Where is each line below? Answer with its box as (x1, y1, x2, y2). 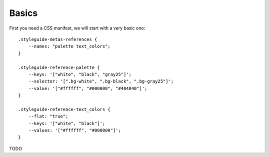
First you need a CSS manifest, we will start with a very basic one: (9, 25, 145, 31)
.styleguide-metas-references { (18, 36, 97, 42)
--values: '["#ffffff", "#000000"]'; (28, 127, 121, 133)
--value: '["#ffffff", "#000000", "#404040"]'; (28, 85, 147, 91)
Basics (9, 7, 38, 18)
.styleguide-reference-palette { (18, 64, 100, 70)
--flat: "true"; (28, 113, 68, 119)
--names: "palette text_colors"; (28, 43, 111, 49)
